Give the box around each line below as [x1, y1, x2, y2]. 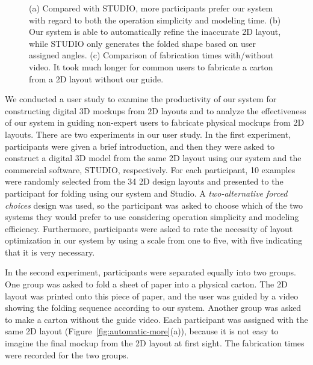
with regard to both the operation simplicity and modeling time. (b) [29, 13, 281, 26]
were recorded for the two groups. [5, 348, 129, 361]
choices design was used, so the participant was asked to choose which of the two [5, 198, 303, 211]
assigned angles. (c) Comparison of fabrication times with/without [29, 49, 274, 61]
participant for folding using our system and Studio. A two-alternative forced [5, 186, 288, 199]
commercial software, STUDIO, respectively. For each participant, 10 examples [5, 163, 296, 176]
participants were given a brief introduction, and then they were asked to [5, 140, 274, 152]
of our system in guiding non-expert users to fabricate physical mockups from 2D [5, 116, 305, 129]
